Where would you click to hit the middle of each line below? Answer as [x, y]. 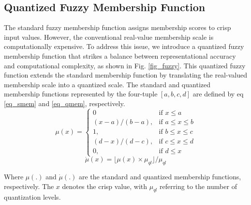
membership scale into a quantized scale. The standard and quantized [107, 84]
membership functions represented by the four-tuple [81, 94]
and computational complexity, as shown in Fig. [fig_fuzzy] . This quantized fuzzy [125, 65]
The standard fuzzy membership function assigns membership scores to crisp [118, 27]
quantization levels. [32, 197]
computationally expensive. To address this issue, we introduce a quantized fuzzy [124, 46]
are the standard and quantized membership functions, [160, 176]
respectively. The [29, 186]
